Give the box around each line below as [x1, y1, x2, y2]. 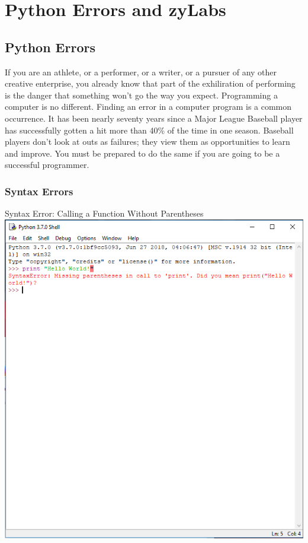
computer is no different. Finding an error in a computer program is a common [5, 100, 292, 113]
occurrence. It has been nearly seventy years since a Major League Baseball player [5, 112, 303, 124]
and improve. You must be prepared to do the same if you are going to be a [5, 147, 280, 159]
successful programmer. [5, 158, 89, 171]
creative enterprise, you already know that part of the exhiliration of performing [5, 77, 296, 90]
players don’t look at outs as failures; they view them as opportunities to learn [5, 135, 290, 148]
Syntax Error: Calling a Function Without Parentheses [5, 207, 204, 220]
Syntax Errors [5, 183, 73, 198]
